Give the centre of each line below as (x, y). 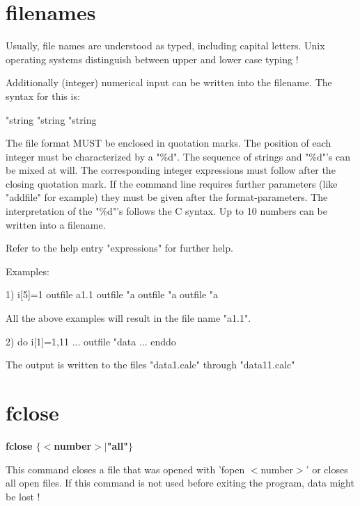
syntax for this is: (43, 96)
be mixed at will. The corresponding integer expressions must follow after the (171, 170)
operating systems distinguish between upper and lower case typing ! (152, 59)
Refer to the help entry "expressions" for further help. (119, 248)
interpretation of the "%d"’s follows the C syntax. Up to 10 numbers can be (166, 211)
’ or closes (327, 469)
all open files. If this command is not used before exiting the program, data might (180, 483)
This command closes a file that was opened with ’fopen (125, 469)
